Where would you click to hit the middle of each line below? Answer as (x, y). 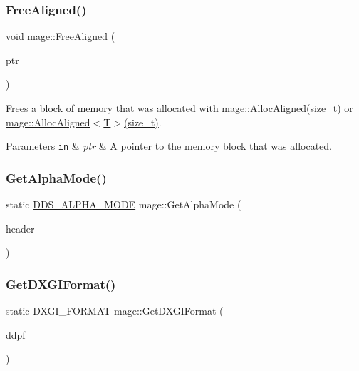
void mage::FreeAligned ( (61, 36)
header (20, 228)
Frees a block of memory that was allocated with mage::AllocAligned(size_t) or (179, 108)
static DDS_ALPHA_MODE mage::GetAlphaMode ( (124, 204)
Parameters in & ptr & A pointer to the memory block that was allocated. (169, 146)
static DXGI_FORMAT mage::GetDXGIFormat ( (115, 311)
